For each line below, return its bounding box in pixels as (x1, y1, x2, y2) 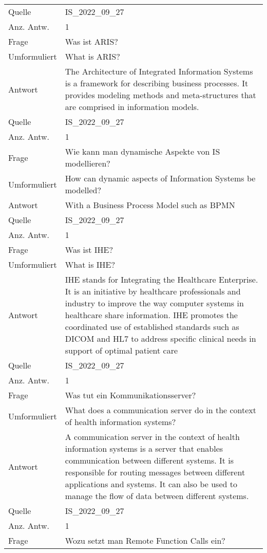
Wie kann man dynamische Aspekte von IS (65, 145, 220, 157)
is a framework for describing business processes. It (65, 77, 249, 89)
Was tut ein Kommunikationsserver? (65, 389, 196, 401)
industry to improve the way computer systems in (65, 297, 244, 309)
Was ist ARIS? (65, 35, 118, 47)
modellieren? (65, 157, 110, 169)
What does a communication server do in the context (65, 404, 257, 416)
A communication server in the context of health (65, 431, 240, 443)
